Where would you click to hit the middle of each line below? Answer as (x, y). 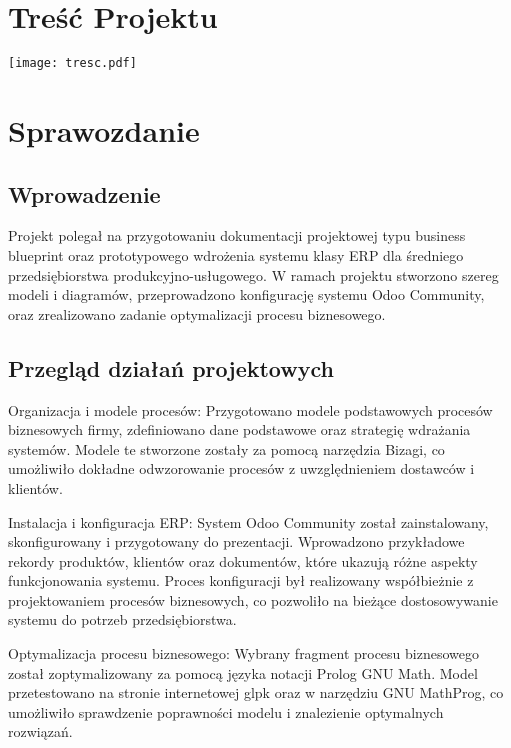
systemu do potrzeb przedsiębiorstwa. (122, 619)
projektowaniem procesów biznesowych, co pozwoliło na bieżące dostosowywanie (253, 599)
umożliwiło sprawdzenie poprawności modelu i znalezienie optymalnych (226, 711)
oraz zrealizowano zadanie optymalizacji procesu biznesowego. (197, 313)
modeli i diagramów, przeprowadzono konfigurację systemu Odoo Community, (246, 294)
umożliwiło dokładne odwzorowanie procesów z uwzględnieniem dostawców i (241, 468)
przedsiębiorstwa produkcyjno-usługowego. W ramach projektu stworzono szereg (253, 274)
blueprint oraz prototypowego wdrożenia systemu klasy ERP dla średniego (236, 254)
